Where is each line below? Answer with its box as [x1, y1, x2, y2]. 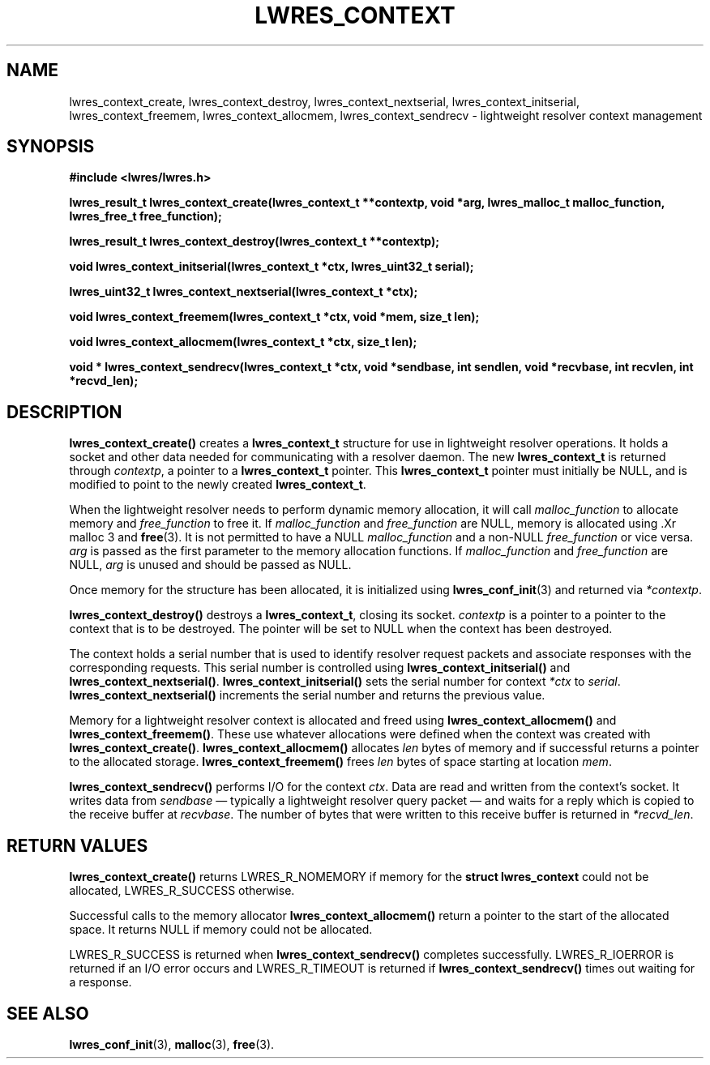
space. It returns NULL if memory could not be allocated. [69, 922, 373, 937]
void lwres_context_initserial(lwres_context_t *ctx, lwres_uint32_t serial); [69, 259, 474, 274]
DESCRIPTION [6, 401, 122, 422]
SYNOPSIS [6, 136, 95, 157]
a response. [69, 975, 132, 990]
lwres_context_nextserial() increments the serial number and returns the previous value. [69, 688, 545, 703]
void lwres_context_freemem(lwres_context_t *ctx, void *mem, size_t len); [69, 310, 480, 324]
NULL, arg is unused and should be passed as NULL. [69, 558, 352, 572]
